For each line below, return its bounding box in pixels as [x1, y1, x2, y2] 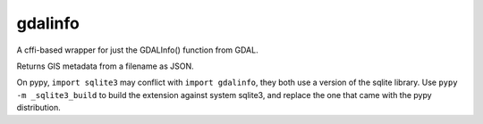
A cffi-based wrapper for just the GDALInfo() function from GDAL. [16, 45, 258, 55]
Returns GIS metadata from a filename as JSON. [16, 61, 194, 71]
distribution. [16, 103, 62, 113]
